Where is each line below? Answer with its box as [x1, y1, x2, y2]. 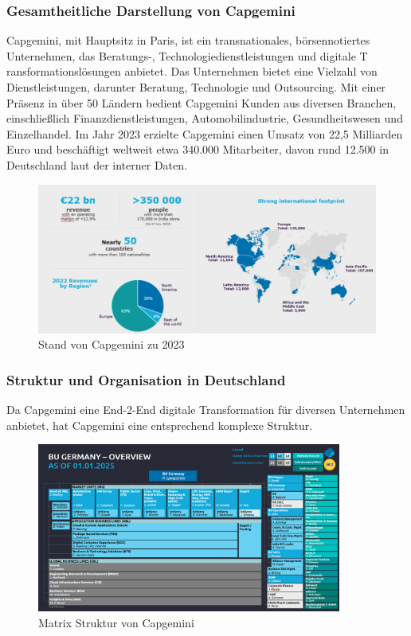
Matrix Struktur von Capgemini [38, 614, 194, 630]
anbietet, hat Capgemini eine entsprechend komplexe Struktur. [6, 416, 313, 433]
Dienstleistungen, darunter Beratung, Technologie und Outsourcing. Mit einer [6, 79, 386, 95]
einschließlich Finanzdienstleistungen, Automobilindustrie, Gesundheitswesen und [6, 110, 403, 127]
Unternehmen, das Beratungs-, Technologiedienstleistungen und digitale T [6, 47, 368, 64]
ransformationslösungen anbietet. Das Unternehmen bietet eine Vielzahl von [6, 63, 378, 80]
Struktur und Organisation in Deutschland [6, 369, 286, 389]
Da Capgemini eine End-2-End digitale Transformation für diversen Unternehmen [6, 401, 405, 418]
